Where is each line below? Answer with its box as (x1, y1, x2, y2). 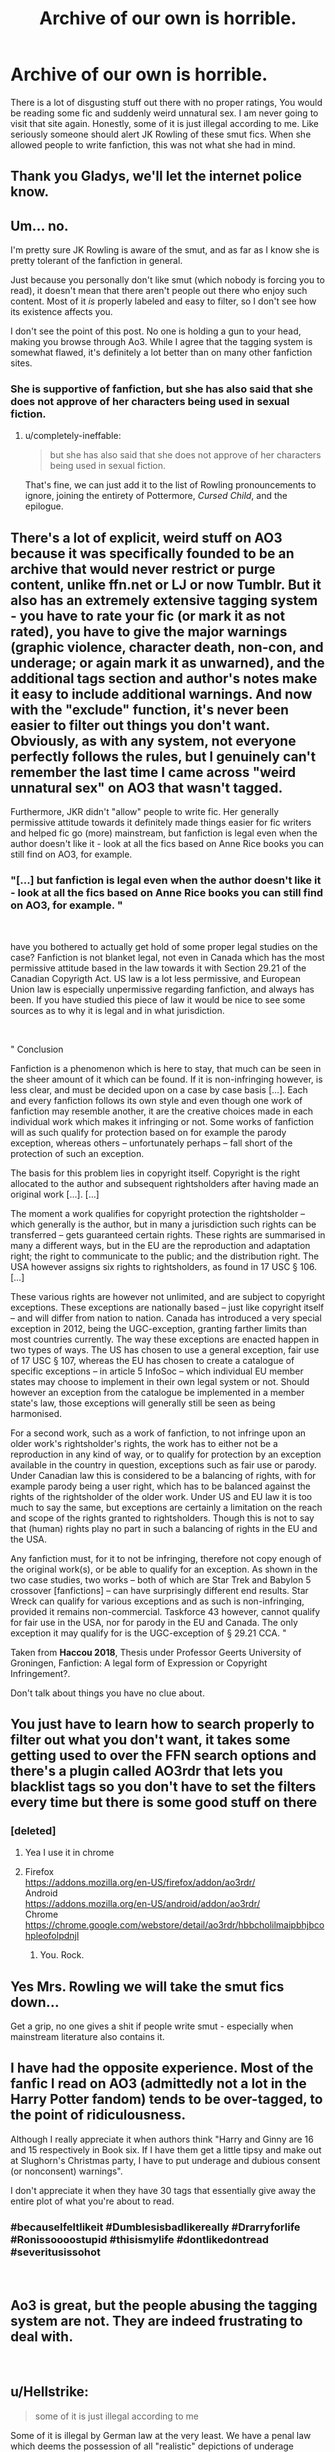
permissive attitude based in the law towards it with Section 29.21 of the (10, 962, 307, 974)
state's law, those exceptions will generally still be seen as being (10, 1397, 276, 1409)
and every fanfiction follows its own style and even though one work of (10, 1094, 303, 1106)
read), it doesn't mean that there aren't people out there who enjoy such (10, 285, 308, 297)
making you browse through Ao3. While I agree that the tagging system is (10, 336, 313, 348)
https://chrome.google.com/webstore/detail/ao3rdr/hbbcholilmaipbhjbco (24, 1919, 325, 1931)
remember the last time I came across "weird (10, 763, 297, 781)
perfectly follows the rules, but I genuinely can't (10, 748, 317, 765)
